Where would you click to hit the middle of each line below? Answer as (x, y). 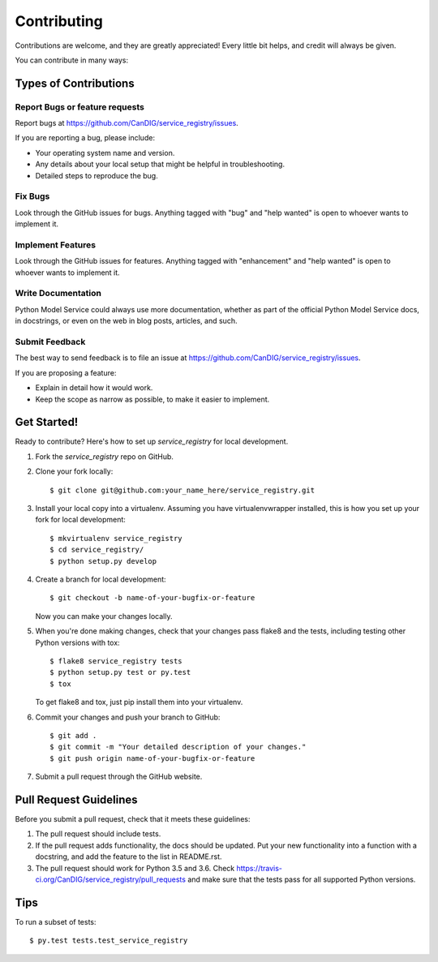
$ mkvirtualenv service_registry (116, 538)
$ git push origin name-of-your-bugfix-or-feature (152, 758)
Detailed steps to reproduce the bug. (97, 175)
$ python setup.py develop (103, 561)
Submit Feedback (50, 342)
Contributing (59, 21)
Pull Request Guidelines (76, 799)
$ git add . (73, 735)
